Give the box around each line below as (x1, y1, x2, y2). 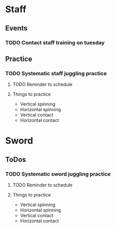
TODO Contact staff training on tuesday (5, 39, 105, 46)
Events (5, 24, 28, 32)
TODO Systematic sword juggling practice (5, 170, 111, 177)
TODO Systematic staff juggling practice (5, 70, 107, 77)
